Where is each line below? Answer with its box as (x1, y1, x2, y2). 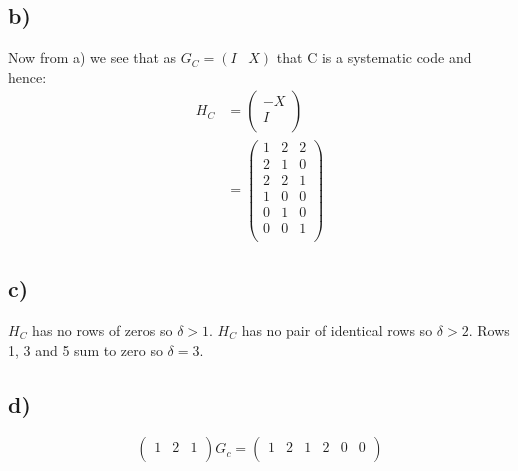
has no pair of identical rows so (241, 319, 433, 340)
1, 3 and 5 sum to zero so (8, 339, 163, 360)
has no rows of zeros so (32, 319, 173, 340)
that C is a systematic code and (276, 47, 472, 68)
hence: (8, 66, 47, 87)
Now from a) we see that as (8, 47, 177, 68)
